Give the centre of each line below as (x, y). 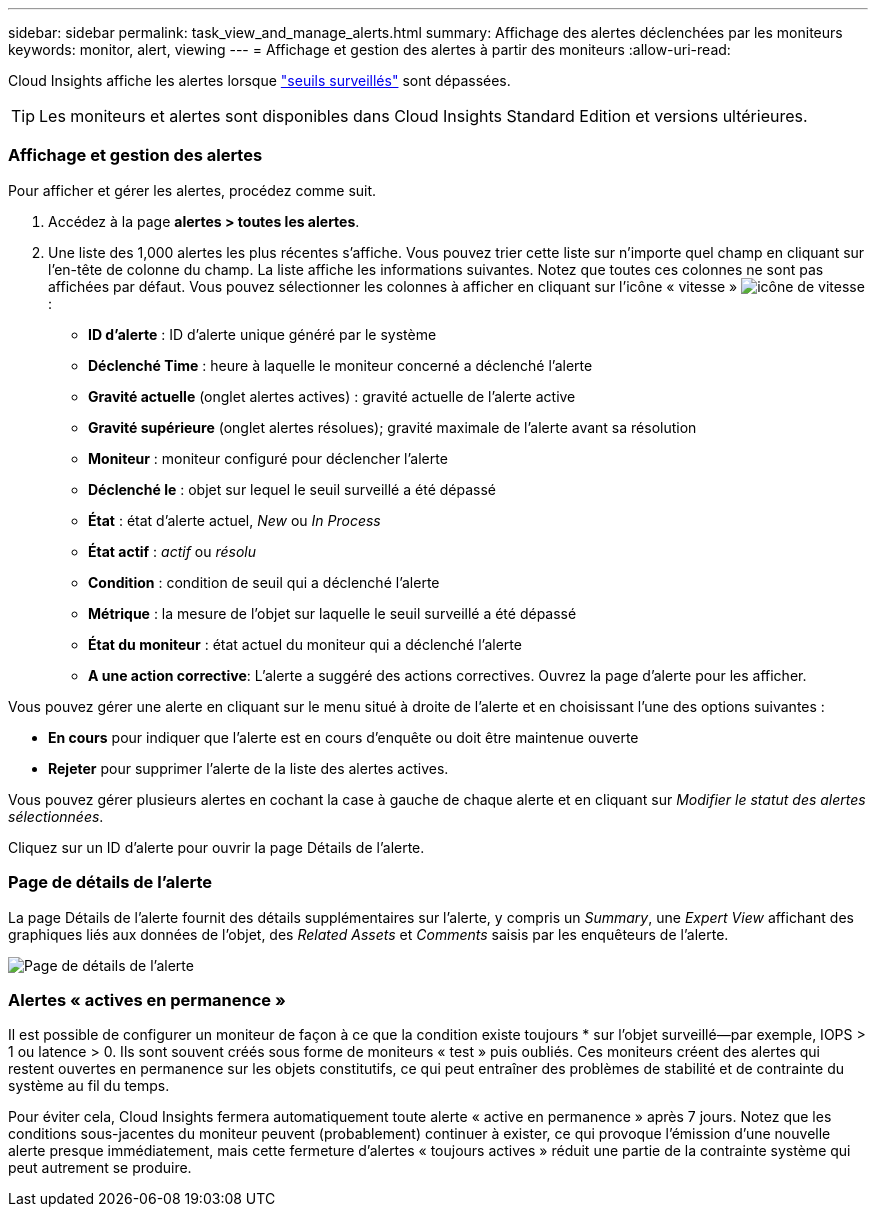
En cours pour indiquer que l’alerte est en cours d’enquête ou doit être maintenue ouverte (343, 737)
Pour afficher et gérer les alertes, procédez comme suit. (192, 190)
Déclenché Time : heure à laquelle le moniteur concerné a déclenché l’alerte (340, 365)
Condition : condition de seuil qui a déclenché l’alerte (264, 582)
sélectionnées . (56, 816)
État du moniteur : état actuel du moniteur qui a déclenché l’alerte (305, 644)
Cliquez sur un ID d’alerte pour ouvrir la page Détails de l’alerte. (216, 847)
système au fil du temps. (89, 1086)
